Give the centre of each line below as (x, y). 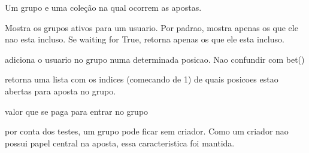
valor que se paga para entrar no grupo (77, 111)
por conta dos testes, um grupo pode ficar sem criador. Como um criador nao (147, 131)
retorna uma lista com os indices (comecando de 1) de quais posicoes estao (142, 79)
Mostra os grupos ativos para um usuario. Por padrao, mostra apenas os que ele (152, 27)
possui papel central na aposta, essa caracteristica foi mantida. (120, 143)
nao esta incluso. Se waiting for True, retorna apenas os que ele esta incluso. (145, 39)
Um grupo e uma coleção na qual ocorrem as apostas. (103, 7)
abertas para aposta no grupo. (60, 91)
